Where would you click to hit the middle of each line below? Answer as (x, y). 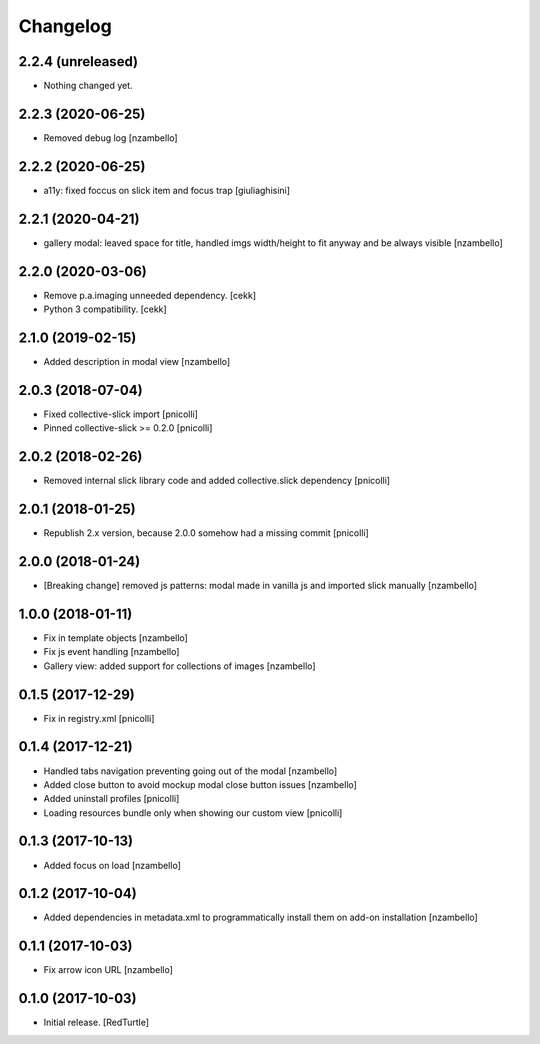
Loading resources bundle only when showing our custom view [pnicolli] (193, 812)
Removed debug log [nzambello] (111, 137)
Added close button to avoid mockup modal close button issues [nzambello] (200, 784)
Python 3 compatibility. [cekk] (105, 309)
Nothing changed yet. (88, 86)
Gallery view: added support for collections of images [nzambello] (179, 666)
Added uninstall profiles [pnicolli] (111, 799)
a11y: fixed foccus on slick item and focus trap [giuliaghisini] (166, 190)
